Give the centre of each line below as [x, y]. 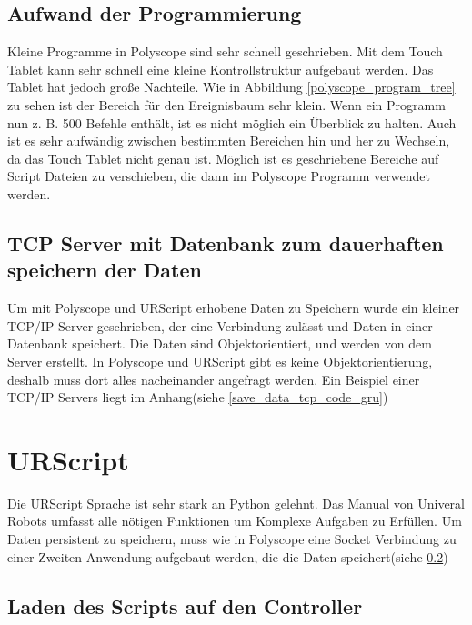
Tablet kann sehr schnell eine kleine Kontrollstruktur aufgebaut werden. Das [221, 69]
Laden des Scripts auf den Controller [185, 605]
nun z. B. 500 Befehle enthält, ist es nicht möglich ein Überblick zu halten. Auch [232, 122]
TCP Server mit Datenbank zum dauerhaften [226, 242]
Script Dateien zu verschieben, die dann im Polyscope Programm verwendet [219, 176]
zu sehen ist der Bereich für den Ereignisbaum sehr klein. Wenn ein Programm [226, 104]
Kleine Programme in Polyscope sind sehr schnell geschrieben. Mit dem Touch [225, 51]
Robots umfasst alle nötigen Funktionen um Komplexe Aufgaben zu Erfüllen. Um [235, 521]
